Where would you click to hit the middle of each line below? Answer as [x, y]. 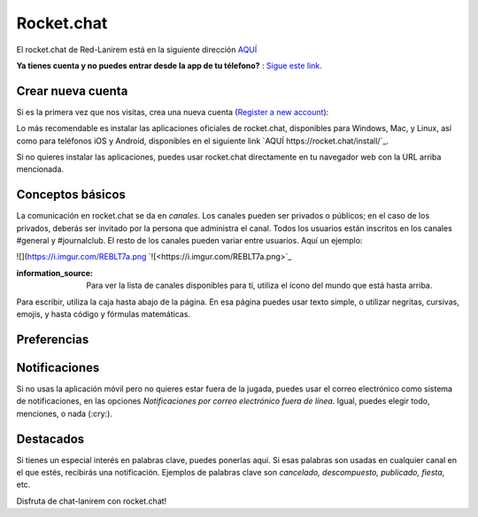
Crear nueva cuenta [72, 91]
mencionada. [40, 169]
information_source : [54, 273]
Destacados [50, 439]
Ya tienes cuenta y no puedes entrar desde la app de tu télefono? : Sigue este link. [169, 66]
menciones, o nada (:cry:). [64, 413]
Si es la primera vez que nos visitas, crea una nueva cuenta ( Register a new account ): [173, 112]
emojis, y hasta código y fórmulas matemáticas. [103, 314]
